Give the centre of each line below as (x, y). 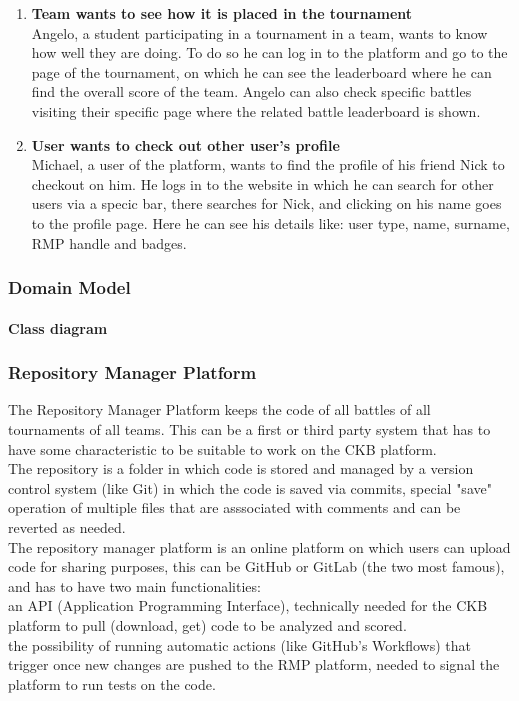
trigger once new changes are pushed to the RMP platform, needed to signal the (254, 664)
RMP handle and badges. (109, 242)
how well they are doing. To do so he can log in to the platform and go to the (269, 52)
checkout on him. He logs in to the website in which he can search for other (262, 183)
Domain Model (69, 287)
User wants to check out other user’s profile (185, 144)
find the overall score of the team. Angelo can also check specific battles (251, 91)
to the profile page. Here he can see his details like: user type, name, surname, (270, 222)
